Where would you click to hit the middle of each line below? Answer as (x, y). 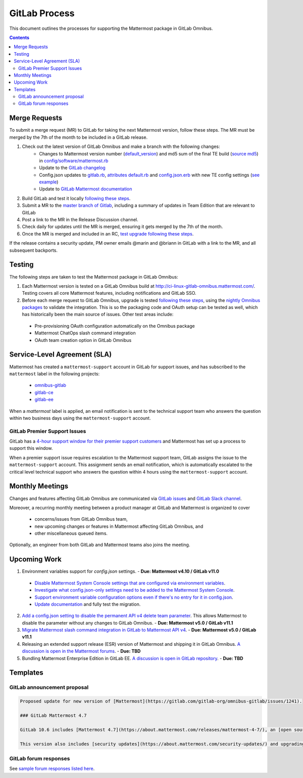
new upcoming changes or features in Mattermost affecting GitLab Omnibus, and (119, 526)
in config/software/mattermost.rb (74, 161)
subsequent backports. (34, 250)
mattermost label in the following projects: (55, 374)
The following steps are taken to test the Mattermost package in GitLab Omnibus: (94, 277)
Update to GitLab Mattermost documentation (86, 189)
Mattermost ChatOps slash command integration (85, 333)
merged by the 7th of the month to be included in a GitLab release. (79, 137)
